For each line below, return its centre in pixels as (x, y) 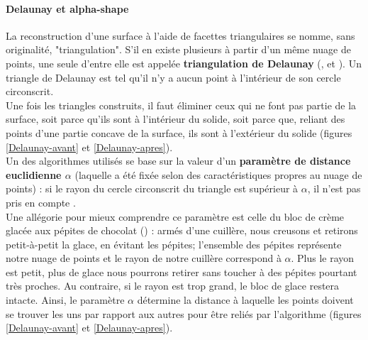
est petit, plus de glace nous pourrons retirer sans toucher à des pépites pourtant (182, 272)
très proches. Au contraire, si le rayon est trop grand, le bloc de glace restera (173, 286)
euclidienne (34, 174)
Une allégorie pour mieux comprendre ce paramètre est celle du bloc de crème (175, 216)
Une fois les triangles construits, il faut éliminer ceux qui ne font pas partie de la (181, 105)
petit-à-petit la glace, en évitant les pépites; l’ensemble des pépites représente (174, 244)
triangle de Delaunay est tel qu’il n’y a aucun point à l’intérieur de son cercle (173, 77)
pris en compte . (41, 202)
